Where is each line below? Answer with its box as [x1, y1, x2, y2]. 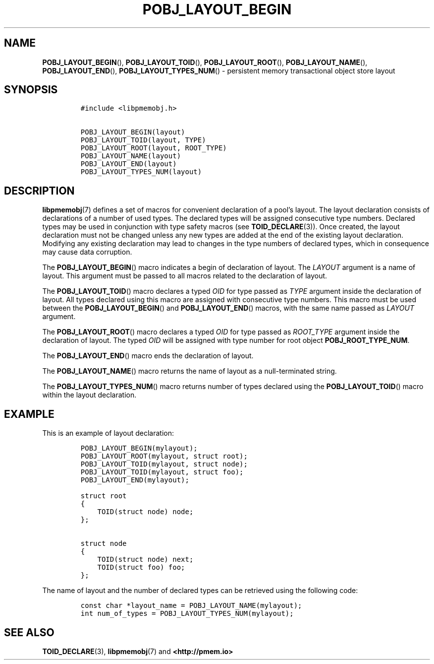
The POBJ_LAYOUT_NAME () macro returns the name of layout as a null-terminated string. [42, 367, 337, 376]
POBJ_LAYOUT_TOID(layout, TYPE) [80, 136, 206, 144]
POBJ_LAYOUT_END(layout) [80, 160, 177, 168]
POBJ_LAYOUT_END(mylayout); [80, 476, 189, 484]
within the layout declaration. [42, 391, 137, 399]
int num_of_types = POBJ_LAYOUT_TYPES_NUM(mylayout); [80, 609, 294, 618]
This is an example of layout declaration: [42, 429, 174, 438]
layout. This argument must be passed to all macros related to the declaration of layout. [42, 271, 327, 280]
